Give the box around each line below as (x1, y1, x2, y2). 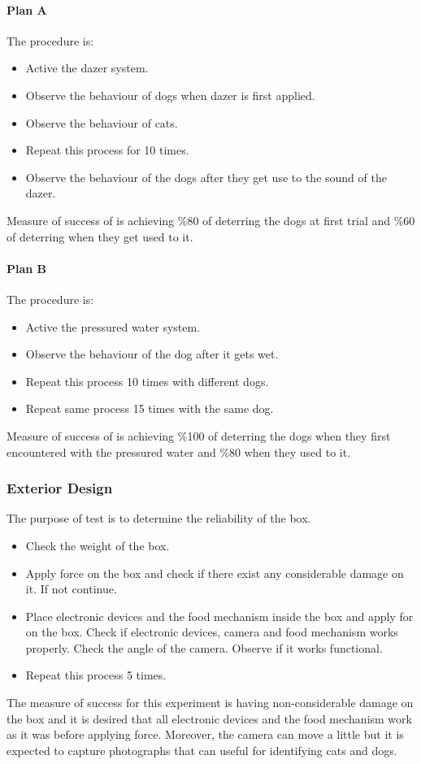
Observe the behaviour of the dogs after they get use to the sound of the (25, 168, 387, 185)
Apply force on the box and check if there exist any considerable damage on (25, 564, 404, 581)
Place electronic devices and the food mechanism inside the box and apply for (25, 607, 414, 624)
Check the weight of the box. (25, 536, 170, 553)
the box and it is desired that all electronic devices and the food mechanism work (7, 710, 412, 727)
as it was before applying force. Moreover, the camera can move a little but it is (7, 726, 404, 743)
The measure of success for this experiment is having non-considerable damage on (7, 694, 414, 711)
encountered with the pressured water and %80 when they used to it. (7, 443, 351, 460)
